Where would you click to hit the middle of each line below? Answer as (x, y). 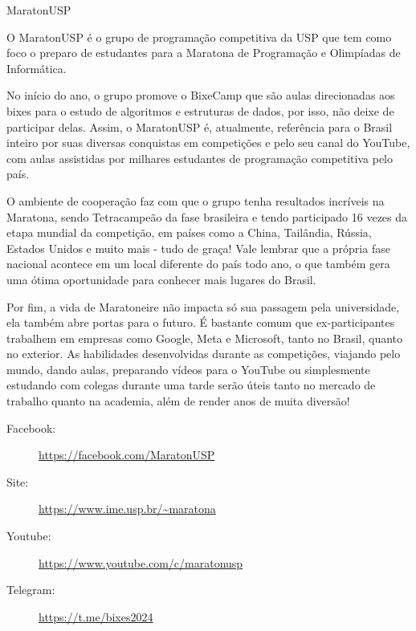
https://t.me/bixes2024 (96, 616)
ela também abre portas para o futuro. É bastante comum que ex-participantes (201, 322)
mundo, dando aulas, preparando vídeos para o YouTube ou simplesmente (188, 369)
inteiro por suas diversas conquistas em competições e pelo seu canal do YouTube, (208, 142)
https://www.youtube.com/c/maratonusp (141, 562)
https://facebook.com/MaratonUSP (127, 455)
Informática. (37, 68)
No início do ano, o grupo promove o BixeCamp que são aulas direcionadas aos (201, 95)
